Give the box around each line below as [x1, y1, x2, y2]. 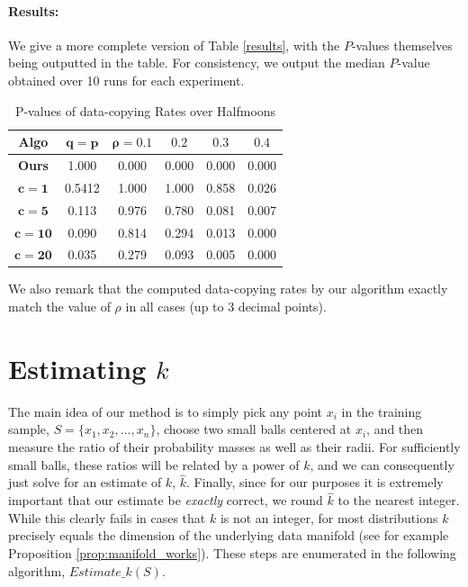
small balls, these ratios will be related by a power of [8, 455, 300, 474]
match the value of [8, 297, 111, 316]
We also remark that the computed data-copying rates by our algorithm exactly [8, 279, 448, 298]
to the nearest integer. [337, 491, 460, 510]
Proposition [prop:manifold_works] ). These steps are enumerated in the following [8, 543, 456, 562]
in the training [341, 402, 422, 420]
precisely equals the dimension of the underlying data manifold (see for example [8, 526, 449, 545]
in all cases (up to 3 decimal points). [125, 297, 327, 316]
